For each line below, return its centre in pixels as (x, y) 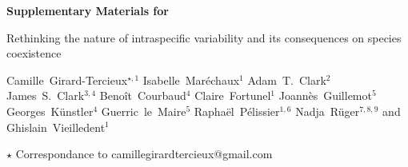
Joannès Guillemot (325, 95)
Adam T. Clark (287, 80)
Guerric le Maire (144, 111)
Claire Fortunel (233, 95)
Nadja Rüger (328, 111)
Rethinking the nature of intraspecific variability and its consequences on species (204, 37)
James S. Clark (46, 95)
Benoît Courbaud (143, 95)
